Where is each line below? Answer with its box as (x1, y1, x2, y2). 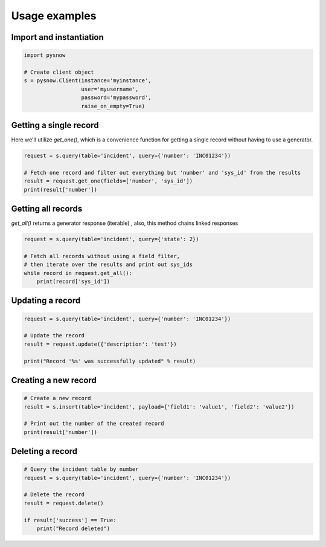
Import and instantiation (11, 32, 104, 42)
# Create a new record (24, 395, 91, 402)
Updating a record (11, 296, 81, 306)
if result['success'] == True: (24, 517, 117, 523)
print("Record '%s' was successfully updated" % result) (24, 357, 196, 364)
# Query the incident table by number (24, 466, 139, 473)
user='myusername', (81, 85, 139, 92)
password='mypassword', (81, 94, 152, 101)
